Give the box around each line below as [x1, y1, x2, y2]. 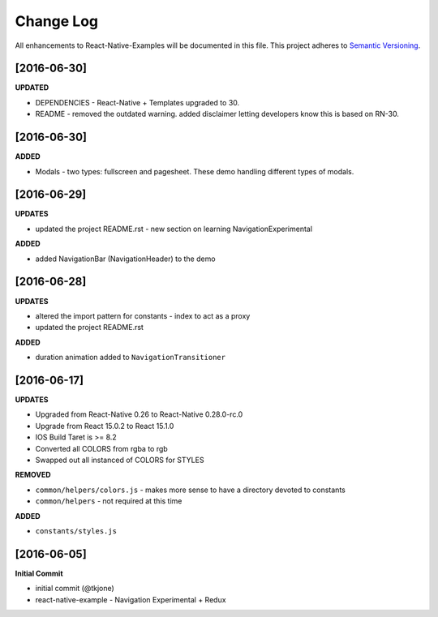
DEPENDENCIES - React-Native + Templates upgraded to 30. [35, 97, 240, 107]
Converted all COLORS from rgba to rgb [35, 443, 168, 453]
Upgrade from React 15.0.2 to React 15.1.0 [35, 421, 174, 431]
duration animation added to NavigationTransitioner [35, 353, 226, 362]
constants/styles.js [35, 526, 118, 535]
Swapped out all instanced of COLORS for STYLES [35, 455, 204, 465]
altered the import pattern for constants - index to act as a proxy [35, 311, 251, 320]
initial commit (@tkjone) [35, 584, 115, 593]
